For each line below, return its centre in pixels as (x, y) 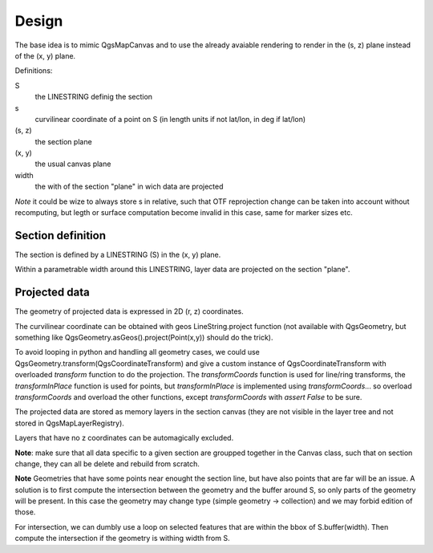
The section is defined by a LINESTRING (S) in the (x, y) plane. (118, 254)
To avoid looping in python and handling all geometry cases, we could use (138, 352)
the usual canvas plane (73, 164)
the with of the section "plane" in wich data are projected (129, 187)
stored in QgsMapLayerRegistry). (69, 423)
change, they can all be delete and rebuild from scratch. (107, 464)
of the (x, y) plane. (45, 55)
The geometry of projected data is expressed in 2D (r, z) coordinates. (129, 311)
